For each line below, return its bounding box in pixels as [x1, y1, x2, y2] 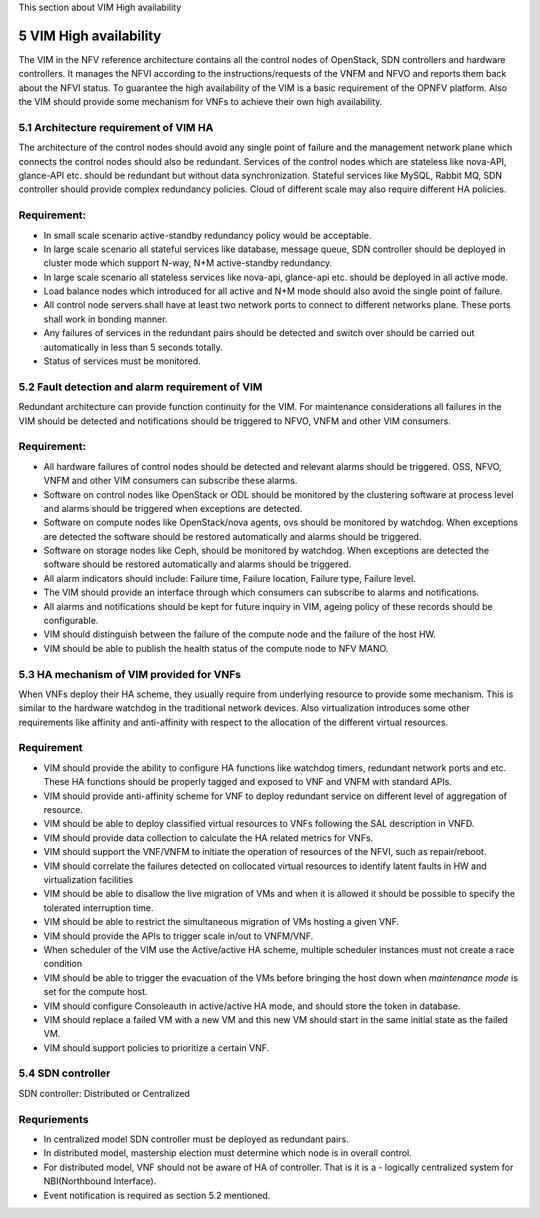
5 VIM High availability [18, 27, 162, 44]
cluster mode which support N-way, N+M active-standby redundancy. [43, 257, 333, 269]
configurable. [43, 615, 99, 627]
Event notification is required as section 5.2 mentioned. [43, 1189, 271, 1201]
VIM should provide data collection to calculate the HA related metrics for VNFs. [43, 831, 374, 844]
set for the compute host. [43, 986, 149, 998]
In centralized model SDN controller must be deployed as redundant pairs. [43, 1133, 349, 1145]
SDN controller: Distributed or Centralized [18, 1087, 190, 1099]
